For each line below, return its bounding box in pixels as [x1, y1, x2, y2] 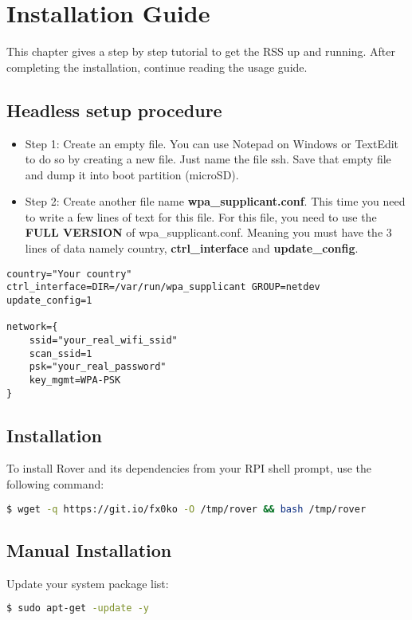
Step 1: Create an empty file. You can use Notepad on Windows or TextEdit [25, 135, 399, 151]
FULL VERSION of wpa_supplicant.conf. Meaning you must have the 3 [25, 224, 392, 241]
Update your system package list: [6, 575, 169, 591]
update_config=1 [6, 294, 92, 306]
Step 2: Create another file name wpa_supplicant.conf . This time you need [25, 193, 406, 210]
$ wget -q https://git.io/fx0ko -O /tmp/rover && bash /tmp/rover [6, 503, 367, 515]
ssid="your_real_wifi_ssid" [29, 334, 178, 346]
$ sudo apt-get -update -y [6, 602, 150, 614]
